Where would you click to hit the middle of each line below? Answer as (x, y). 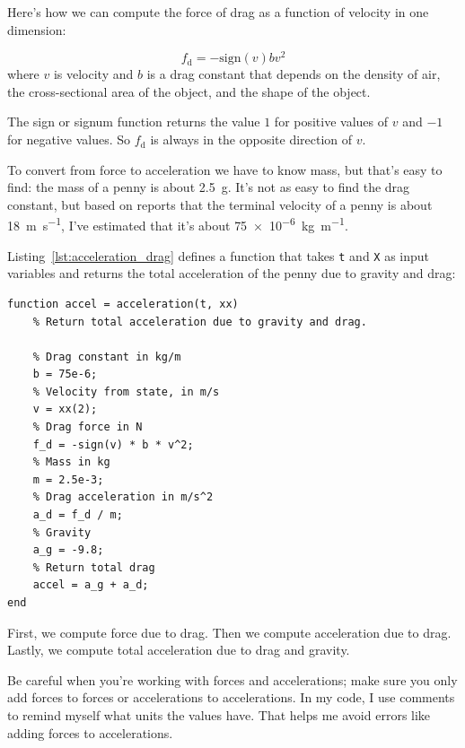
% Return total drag (94, 567)
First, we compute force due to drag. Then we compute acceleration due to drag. (229, 632)
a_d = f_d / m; (78, 515)
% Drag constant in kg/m (107, 357)
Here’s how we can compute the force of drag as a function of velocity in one (218, 12)
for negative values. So (69, 139)
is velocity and (93, 74)
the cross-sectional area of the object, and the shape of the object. (189, 91)
